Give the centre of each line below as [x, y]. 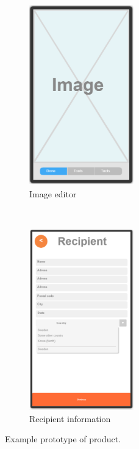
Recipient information [70, 418]
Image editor [53, 193]
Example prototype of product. [63, 439]
